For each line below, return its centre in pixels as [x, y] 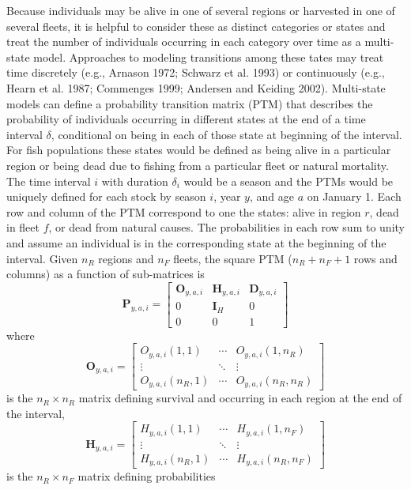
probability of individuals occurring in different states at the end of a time [186, 119]
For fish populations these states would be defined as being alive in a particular [199, 150]
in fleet [23, 227]
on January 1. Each [354, 196]
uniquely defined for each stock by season [106, 196]
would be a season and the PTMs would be [288, 181]
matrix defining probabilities [147, 476]
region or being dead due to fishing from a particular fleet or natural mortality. [198, 165]
